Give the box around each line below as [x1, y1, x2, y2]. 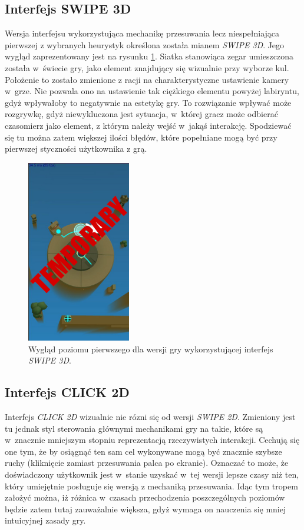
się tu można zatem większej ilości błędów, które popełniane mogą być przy [5, 131, 277, 143]
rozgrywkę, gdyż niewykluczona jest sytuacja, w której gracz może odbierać [5, 108, 278, 120]
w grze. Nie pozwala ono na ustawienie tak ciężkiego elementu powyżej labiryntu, [5, 85, 299, 97]
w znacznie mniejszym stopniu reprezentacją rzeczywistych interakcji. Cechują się [5, 434, 300, 446]
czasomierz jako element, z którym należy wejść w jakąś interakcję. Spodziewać [5, 119, 292, 131]
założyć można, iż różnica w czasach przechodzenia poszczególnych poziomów [5, 491, 285, 504]
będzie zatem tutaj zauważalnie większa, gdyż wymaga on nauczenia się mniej [5, 502, 286, 515]
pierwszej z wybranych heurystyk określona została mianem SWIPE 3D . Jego [5, 38, 285, 51]
